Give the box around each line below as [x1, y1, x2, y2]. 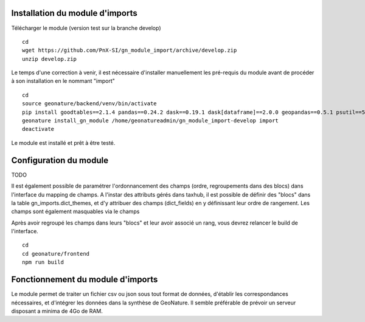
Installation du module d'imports [11, 8, 137, 18]
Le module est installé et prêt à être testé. [11, 139, 116, 146]
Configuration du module [11, 155, 109, 166]
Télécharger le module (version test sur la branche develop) [11, 24, 161, 32]
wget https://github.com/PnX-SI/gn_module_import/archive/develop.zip [22, 47, 237, 54]
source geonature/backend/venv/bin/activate [22, 100, 158, 107]
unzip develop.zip [22, 55, 77, 62]
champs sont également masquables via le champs [11, 208, 140, 215]
